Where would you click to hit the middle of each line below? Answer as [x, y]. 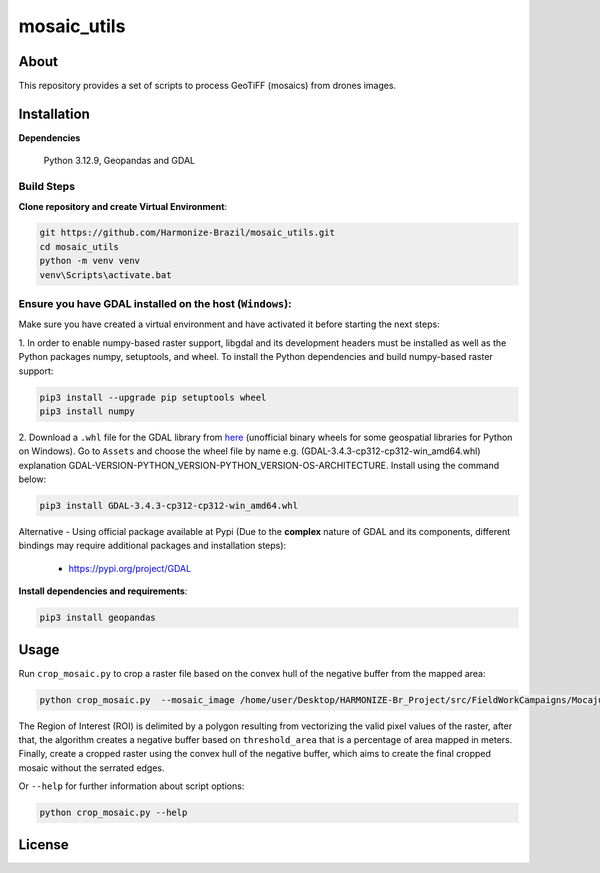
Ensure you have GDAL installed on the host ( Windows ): [155, 304]
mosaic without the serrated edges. [91, 767]
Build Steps [46, 187]
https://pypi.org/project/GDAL [130, 568]
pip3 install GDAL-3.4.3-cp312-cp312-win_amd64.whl [169, 506]
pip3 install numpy [87, 411]
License [43, 844]
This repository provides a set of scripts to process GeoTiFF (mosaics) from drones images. [207, 86]
